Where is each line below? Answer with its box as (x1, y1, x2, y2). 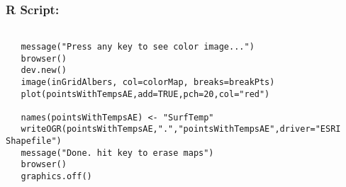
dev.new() (21, 65, 67, 76)
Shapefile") (6, 136, 62, 147)
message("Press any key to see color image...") (21, 41, 255, 52)
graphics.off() (21, 171, 92, 182)
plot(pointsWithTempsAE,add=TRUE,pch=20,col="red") (21, 89, 270, 99)
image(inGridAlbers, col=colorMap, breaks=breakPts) (21, 76, 275, 87)
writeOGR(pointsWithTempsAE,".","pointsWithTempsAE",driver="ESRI (21, 124, 341, 135)
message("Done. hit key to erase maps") (21, 147, 214, 158)
